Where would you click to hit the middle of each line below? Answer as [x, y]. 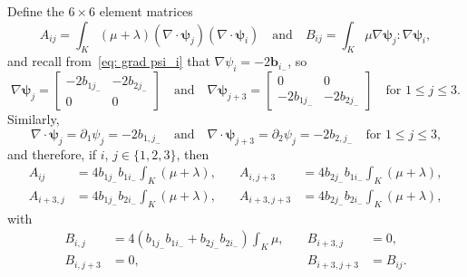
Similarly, [34, 119]
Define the [36, 11]
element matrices [146, 11]
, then [193, 153]
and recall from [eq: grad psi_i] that [109, 61]
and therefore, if [52, 153]
